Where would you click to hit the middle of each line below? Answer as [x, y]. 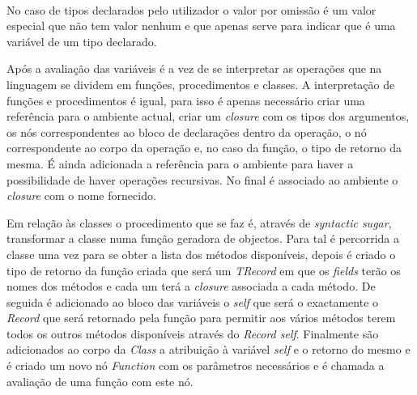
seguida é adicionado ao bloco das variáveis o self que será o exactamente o [193, 302]
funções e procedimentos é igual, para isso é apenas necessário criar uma [186, 100]
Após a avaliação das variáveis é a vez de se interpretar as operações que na [194, 68]
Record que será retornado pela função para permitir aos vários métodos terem [201, 318]
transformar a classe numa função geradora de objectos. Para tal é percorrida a [203, 238]
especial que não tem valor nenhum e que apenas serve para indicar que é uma [201, 25]
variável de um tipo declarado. [82, 41]
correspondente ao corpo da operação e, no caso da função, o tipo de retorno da [204, 148]
